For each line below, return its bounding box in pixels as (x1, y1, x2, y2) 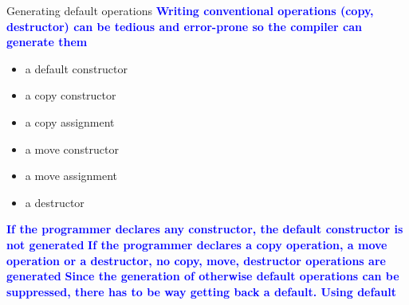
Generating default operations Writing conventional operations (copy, (6, 2, 374, 18)
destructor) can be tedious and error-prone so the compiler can (6, 18, 363, 34)
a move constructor (25, 140, 119, 157)
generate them (6, 33, 88, 50)
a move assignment (25, 167, 118, 184)
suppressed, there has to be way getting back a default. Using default (6, 283, 396, 299)
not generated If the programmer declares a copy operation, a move (6, 236, 387, 252)
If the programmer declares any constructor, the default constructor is (6, 221, 403, 237)
